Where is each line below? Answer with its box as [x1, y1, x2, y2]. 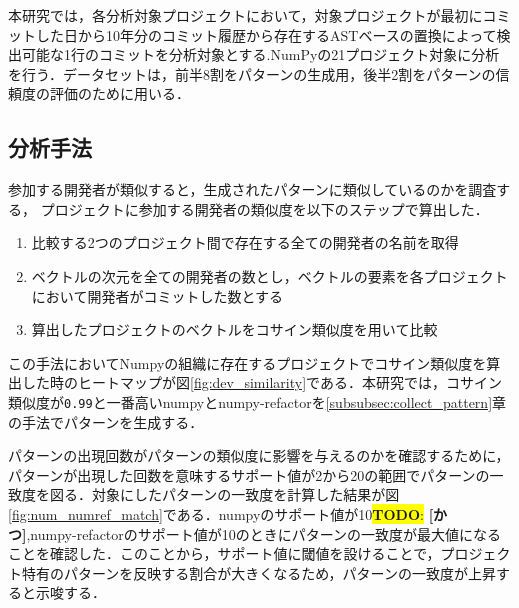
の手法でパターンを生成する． [8, 411, 204, 432]
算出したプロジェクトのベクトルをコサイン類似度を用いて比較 [31, 319, 438, 340]
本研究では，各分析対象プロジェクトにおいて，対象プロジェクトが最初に [8, 5, 483, 25]
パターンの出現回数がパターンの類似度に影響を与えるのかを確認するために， [8, 445, 510, 466]
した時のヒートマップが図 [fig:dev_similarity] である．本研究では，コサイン [21, 372, 502, 393]
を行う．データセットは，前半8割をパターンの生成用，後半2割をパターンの [8, 63, 496, 84]
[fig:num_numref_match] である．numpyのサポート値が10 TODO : [8, 503, 424, 524]
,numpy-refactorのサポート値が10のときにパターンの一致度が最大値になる [26, 523, 502, 544]
